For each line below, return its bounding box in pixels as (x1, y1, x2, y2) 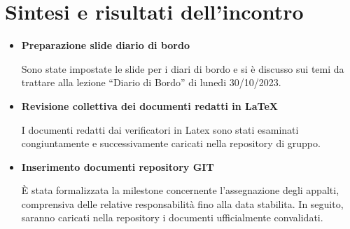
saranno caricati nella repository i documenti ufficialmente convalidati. (21, 210, 323, 225)
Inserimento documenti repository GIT (21, 159, 214, 174)
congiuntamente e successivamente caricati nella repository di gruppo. (21, 136, 321, 151)
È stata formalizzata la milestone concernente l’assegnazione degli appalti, (21, 183, 339, 197)
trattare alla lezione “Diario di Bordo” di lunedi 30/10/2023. (21, 75, 281, 90)
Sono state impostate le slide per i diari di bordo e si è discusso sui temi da (21, 61, 344, 76)
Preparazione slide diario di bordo (21, 38, 190, 53)
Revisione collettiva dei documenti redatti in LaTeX (21, 98, 278, 113)
